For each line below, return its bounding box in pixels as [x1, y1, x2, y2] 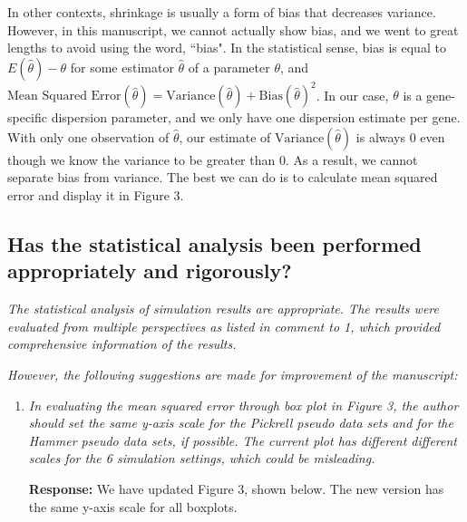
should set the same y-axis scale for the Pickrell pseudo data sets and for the [28, 413, 453, 432]
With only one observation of [7, 127, 170, 146]
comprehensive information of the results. [7, 334, 237, 353]
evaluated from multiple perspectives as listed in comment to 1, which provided [7, 316, 441, 335]
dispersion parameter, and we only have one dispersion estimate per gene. [51, 108, 461, 127]
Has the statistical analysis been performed [7, 230, 422, 258]
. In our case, [316, 85, 389, 104]
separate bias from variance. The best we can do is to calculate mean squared [7, 168, 438, 187]
